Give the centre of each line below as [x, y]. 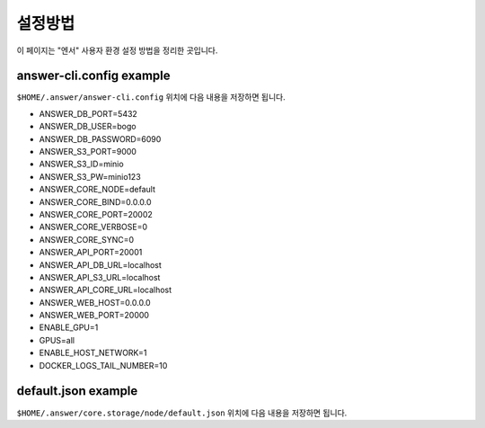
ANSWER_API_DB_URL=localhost [100, 264]
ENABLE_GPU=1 [69, 327]
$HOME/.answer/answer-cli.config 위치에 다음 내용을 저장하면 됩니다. [151, 97]
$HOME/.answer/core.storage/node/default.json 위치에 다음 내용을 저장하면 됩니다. [182, 413]
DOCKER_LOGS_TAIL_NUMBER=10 [103, 365]
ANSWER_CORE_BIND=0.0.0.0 [95, 201]
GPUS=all [57, 340]
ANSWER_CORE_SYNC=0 [87, 239]
